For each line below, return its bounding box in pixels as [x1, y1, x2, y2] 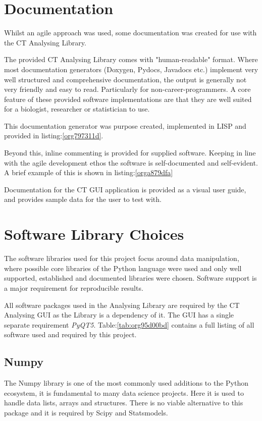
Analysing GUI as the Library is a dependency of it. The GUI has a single [4, 309, 234, 320]
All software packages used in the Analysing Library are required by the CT [4, 299, 240, 310]
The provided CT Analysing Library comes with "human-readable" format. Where [4, 54, 258, 65]
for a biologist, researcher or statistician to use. [4, 103, 150, 114]
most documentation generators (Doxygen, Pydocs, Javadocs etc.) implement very [4, 64, 258, 74]
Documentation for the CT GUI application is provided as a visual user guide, [4, 184, 246, 194]
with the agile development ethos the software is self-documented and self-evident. [4, 157, 258, 168]
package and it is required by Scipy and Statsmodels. [4, 407, 168, 417]
